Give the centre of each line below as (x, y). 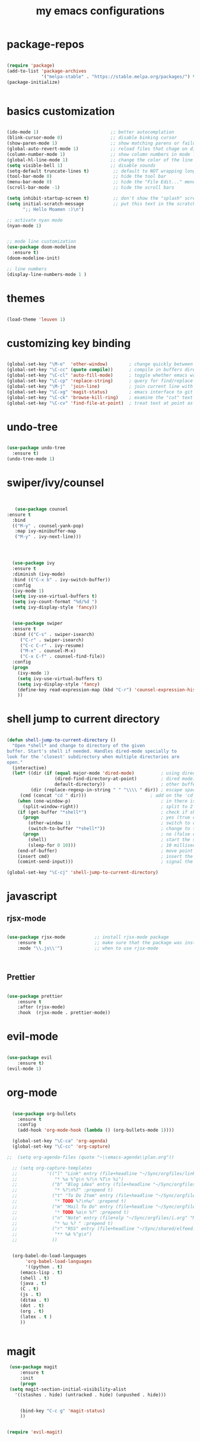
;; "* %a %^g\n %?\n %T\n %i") (68, 1179)
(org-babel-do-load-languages (49, 1256)
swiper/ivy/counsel (55, 483)
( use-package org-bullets (44, 1114)
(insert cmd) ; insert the (105, 856)
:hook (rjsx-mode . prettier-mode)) (64, 1013)
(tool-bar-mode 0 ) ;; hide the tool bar (87, 177)
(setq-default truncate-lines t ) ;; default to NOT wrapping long (101, 171)
